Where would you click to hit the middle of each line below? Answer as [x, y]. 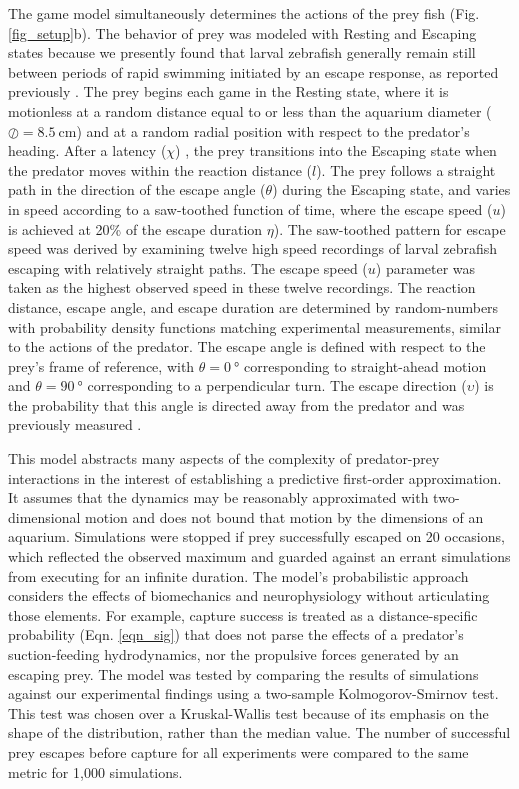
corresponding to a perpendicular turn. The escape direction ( [277, 385]
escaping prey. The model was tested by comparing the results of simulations [243, 673]
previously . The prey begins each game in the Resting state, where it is [228, 91]
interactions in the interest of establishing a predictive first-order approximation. [255, 477]
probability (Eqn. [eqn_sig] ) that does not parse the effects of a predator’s [236, 634]
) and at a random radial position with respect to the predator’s [273, 130]
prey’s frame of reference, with [101, 365]
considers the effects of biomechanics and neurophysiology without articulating [249, 595]
